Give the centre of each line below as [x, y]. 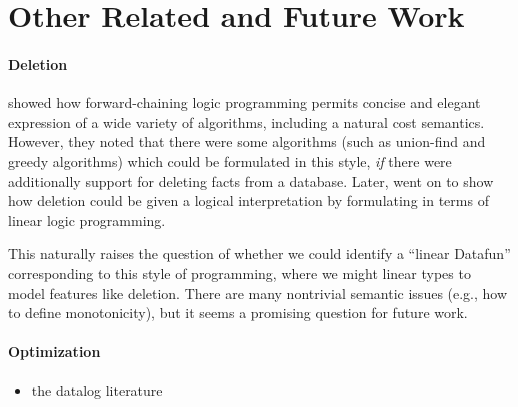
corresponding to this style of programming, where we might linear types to [239, 272]
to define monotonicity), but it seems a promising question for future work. [238, 312]
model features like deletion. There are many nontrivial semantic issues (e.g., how [258, 292]
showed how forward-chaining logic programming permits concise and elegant [244, 102]
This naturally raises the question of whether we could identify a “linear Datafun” [259, 253]
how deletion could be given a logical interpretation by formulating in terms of [248, 200]
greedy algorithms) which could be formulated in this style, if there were [230, 160]
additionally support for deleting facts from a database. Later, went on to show [251, 180]
